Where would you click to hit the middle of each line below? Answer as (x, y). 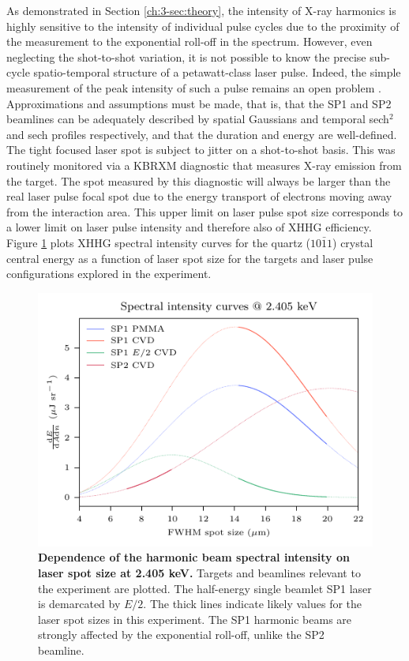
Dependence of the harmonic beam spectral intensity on (194, 557)
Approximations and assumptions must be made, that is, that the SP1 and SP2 (199, 103)
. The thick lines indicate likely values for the (253, 604)
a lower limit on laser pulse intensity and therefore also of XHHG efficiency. (189, 227)
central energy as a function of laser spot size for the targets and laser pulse (190, 258)
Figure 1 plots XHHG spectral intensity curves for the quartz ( (159, 242)
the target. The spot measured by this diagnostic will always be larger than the (199, 180)
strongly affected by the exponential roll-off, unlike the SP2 (181, 635)
